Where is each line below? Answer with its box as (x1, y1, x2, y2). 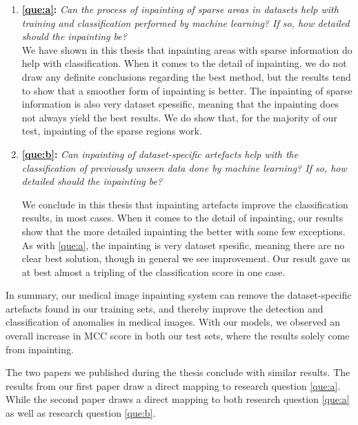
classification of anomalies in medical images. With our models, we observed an (6, 315, 341, 329)
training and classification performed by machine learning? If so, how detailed (21, 15, 350, 30)
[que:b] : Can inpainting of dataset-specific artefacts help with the (21, 146, 299, 161)
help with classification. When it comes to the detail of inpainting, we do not (21, 56, 347, 70)
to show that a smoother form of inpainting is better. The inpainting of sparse (21, 83, 352, 97)
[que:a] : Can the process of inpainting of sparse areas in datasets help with (21, 2, 339, 16)
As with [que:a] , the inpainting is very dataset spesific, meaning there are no (21, 237, 345, 252)
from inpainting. (6, 342, 74, 356)
